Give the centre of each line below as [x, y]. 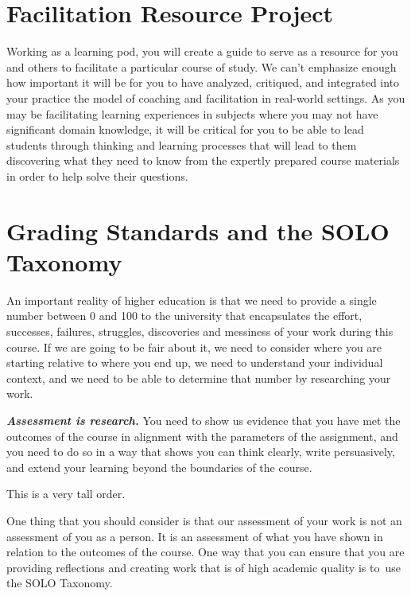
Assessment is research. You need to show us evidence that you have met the [204, 420]
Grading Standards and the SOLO [198, 230]
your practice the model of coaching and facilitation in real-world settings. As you [206, 97]
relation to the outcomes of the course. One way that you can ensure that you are [205, 552]
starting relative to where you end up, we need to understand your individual [195, 362]
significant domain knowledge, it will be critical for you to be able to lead [185, 129]
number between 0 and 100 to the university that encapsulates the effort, [184, 316]
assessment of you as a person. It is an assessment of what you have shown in [195, 536]
